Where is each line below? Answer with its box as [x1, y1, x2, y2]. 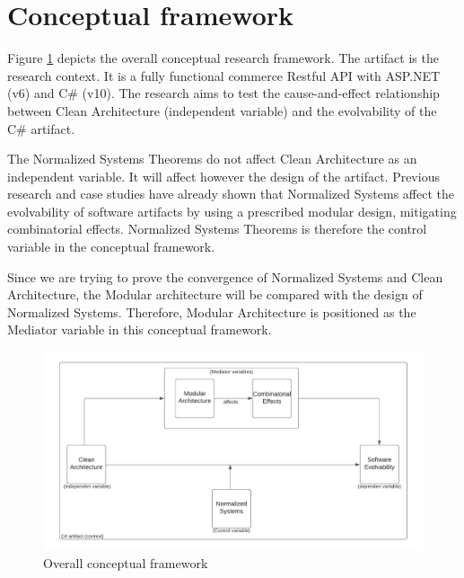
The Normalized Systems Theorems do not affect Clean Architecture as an [7, 149, 417, 168]
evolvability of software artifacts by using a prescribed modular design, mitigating [7, 201, 457, 220]
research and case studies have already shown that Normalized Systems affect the [7, 184, 455, 203]
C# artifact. [7, 119, 75, 138]
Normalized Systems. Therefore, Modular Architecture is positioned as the [7, 302, 416, 321]
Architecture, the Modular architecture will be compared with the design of [7, 285, 423, 304]
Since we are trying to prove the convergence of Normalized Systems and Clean [7, 267, 443, 286]
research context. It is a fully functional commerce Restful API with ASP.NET [7, 66, 441, 84]
